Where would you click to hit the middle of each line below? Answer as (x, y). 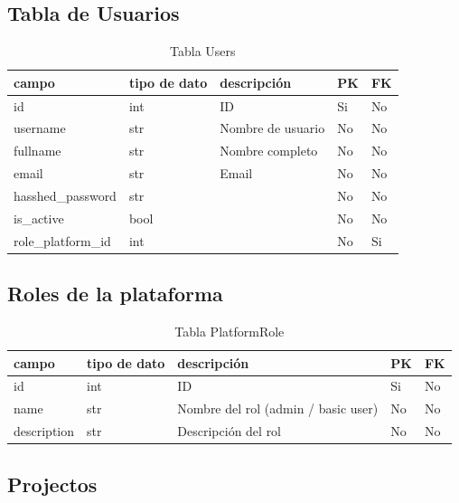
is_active (39, 218)
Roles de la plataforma (115, 294)
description (44, 431)
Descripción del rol (229, 431)
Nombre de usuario (272, 128)
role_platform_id (62, 240)
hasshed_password (65, 196)
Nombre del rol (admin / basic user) (278, 408)
